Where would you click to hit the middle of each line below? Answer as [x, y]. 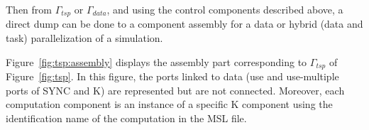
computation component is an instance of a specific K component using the [169, 104]
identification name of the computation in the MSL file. [126, 118]
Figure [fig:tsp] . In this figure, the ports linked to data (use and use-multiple [172, 76]
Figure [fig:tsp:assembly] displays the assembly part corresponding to [156, 61]
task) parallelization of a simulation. [84, 38]
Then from [29, 9]
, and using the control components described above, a [225, 9]
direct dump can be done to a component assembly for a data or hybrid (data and [184, 24]
